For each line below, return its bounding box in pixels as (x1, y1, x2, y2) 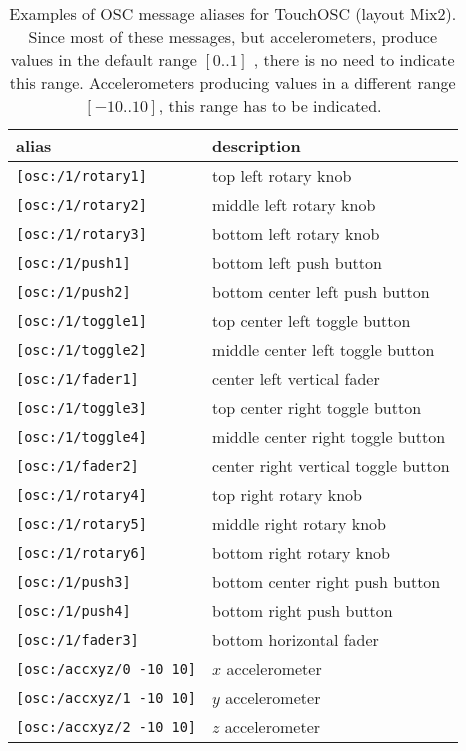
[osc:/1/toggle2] (16, 341, 147, 358)
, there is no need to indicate (253, 48, 455, 71)
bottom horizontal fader (212, 628, 379, 651)
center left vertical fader (212, 367, 380, 390)
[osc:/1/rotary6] (16, 544, 147, 561)
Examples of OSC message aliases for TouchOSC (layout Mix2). (9, 2, 457, 25)
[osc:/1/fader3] (16, 631, 139, 648)
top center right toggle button (212, 396, 422, 419)
